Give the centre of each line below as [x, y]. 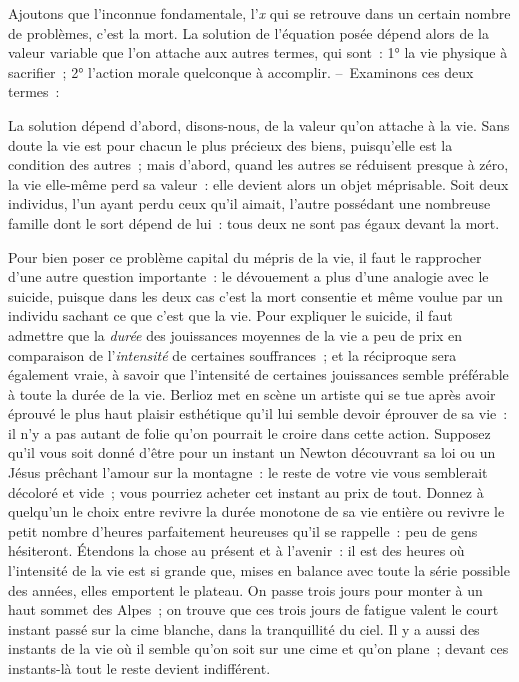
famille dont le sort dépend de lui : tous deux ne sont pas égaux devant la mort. [254, 222]
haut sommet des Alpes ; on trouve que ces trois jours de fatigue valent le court [253, 609]
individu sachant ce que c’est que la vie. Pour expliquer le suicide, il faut [230, 315]
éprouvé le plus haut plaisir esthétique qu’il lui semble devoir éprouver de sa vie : [258, 413]
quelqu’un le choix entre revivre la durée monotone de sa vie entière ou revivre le [256, 511]
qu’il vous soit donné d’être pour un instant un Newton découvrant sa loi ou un [252, 452]
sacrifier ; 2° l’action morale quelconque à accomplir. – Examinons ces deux [241, 71]
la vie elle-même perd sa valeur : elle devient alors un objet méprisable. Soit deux [258, 183]
